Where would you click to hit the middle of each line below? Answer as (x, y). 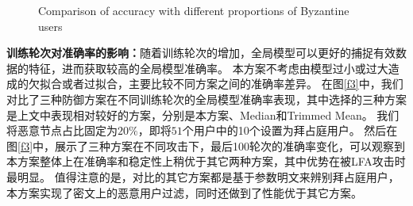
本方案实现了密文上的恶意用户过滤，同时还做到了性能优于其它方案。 (184, 192)
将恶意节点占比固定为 (62, 130)
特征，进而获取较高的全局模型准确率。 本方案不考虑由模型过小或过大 (208, 68)
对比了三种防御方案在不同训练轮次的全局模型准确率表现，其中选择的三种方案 (206, 99)
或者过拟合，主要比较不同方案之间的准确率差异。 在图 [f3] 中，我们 (232, 84)
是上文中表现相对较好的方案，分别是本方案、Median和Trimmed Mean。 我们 (203, 114)
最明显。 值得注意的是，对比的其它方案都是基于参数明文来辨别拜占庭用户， (203, 176)
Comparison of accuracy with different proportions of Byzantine (194, 10)
